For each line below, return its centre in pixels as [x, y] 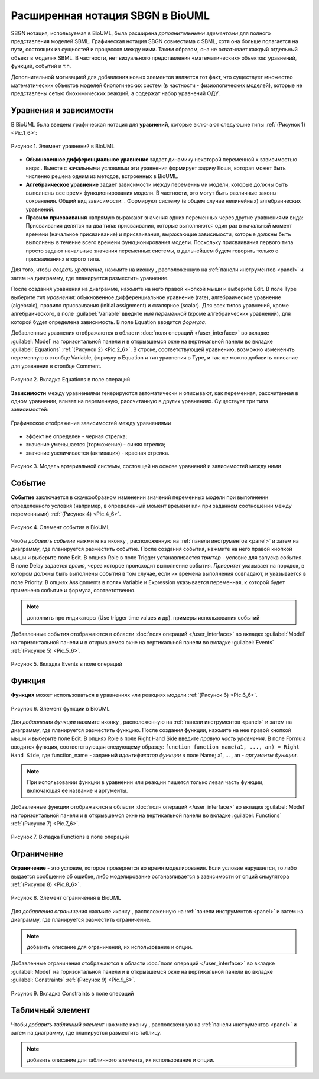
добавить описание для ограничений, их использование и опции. [110, 947]
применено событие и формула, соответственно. [73, 591]
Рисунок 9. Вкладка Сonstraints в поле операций [72, 993]
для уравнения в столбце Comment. [56, 366]
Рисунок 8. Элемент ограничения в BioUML [66, 898]
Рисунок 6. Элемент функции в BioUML [60, 708]
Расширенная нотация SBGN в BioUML [110, 15]
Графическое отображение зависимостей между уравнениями [91, 423]
